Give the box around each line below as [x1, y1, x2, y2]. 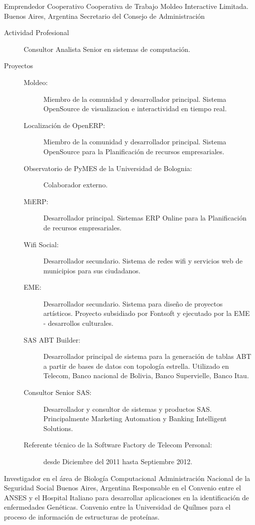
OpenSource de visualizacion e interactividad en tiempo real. [43, 103, 227, 114]
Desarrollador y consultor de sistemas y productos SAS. [43, 403, 212, 414]
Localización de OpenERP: [24, 120, 105, 130]
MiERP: [24, 196, 48, 206]
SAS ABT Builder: [24, 334, 80, 345]
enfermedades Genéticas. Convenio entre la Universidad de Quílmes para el [4, 502, 231, 512]
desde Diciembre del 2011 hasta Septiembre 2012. [43, 456, 192, 466]
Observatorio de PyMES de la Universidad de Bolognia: [24, 163, 192, 173]
